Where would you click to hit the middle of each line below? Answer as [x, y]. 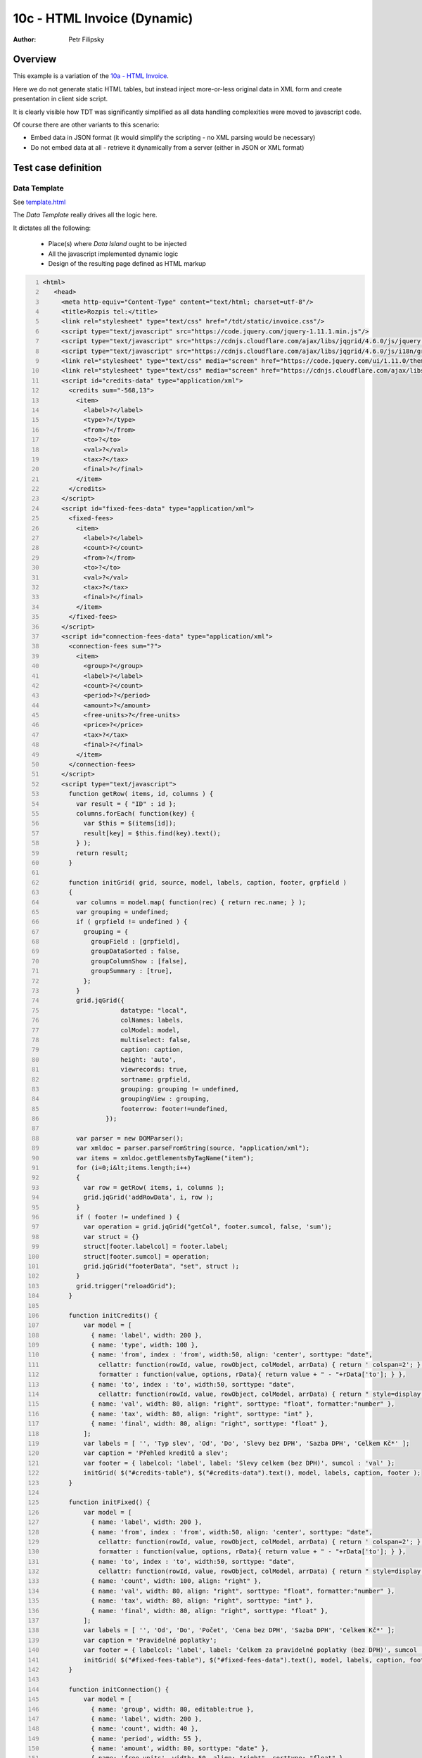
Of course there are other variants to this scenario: [86, 125]
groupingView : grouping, [165, 1099]
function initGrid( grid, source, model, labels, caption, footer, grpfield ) [208, 882]
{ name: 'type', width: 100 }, [145, 1345]
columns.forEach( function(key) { [135, 813]
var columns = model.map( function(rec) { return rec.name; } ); [191, 902]
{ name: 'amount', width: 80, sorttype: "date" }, [180, 1749]
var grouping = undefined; [122, 912]
